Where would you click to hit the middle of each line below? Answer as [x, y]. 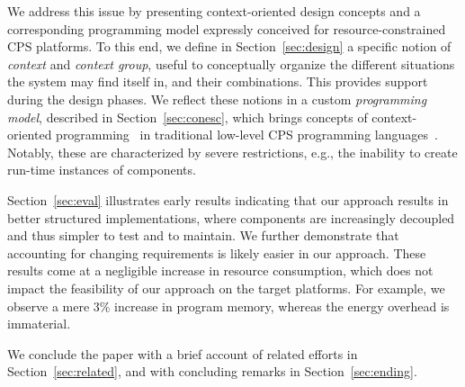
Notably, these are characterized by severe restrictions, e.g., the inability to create [232, 152]
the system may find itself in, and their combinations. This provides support [218, 81]
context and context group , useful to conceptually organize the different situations [231, 63]
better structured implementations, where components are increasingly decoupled [231, 217]
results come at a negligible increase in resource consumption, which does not [220, 270]
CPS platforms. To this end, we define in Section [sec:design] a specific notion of [229, 46]
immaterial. [39, 324]
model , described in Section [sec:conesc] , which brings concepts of [188, 117]
